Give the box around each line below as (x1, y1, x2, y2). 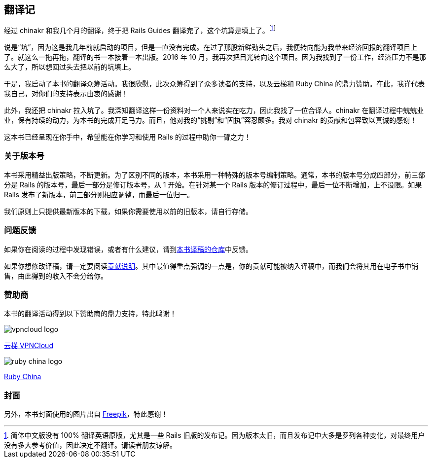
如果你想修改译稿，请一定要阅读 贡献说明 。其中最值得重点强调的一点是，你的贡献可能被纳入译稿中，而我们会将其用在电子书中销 (4, 261, 418, 270)
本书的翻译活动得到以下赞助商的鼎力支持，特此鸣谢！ (4, 309, 177, 318)
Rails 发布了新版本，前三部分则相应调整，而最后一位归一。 (4, 190, 194, 199)
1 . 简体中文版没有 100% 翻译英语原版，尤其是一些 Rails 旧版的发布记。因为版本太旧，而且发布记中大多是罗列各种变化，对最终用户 (4, 431, 425, 440)
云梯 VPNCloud (4, 341, 53, 350)
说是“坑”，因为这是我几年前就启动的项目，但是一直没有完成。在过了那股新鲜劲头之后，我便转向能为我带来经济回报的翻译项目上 (4, 43, 418, 52)
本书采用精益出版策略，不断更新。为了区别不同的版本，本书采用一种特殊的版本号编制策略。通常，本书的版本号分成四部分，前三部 (4, 170, 425, 179)
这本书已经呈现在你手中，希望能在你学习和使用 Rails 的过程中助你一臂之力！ (4, 133, 251, 142)
